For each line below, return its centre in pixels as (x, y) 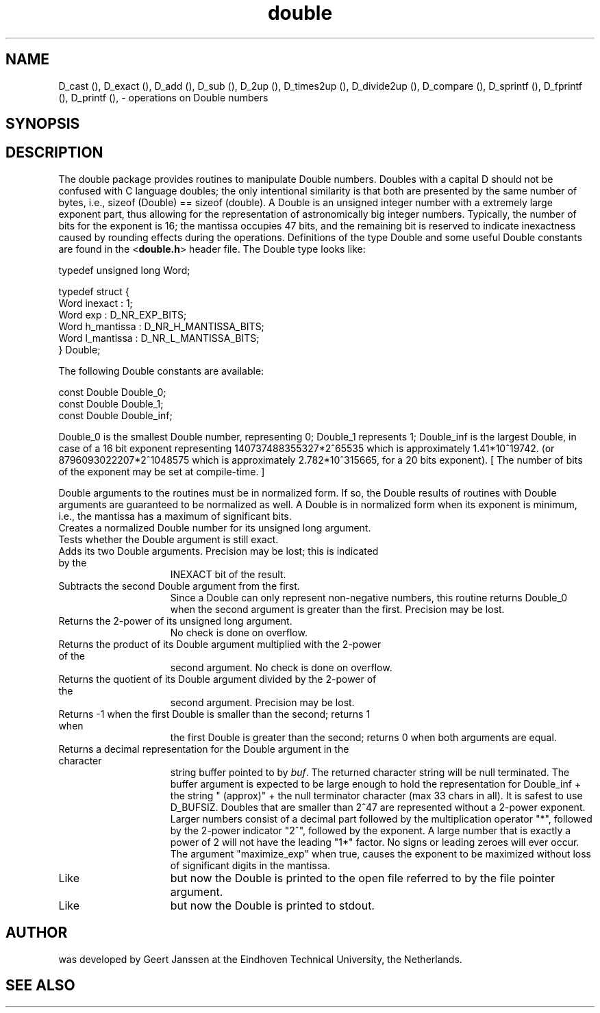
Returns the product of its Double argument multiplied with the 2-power (220, 644)
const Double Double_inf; (115, 415)
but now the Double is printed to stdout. (272, 905)
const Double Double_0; (112, 392)
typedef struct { (94, 291)
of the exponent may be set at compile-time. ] (162, 471)
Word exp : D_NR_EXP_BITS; (123, 314)
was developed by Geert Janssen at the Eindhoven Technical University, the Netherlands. (260, 959)
